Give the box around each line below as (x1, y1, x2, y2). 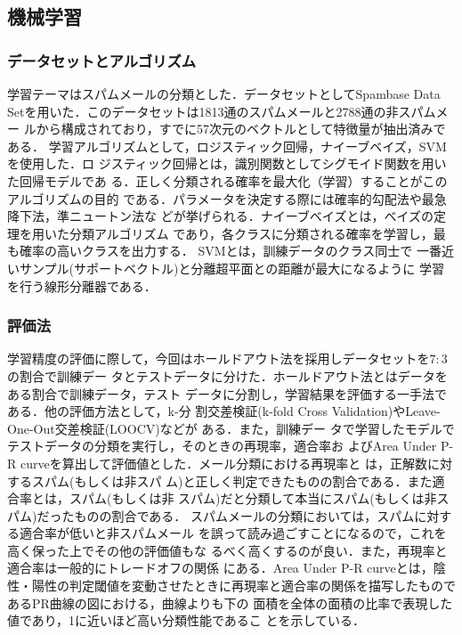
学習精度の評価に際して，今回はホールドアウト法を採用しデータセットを (7, 349, 430, 368)
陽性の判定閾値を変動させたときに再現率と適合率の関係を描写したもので (31, 576, 456, 595)
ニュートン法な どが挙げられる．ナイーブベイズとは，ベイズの (69, 207, 434, 225)
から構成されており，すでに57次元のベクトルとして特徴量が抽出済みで (36, 119, 446, 138)
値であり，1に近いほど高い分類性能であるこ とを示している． (7, 611, 365, 630)
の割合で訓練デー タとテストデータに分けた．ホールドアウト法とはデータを (7, 366, 448, 385)
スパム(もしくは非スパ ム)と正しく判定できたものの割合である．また (31, 471, 433, 490)
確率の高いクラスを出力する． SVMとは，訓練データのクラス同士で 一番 (19, 241, 442, 260)
